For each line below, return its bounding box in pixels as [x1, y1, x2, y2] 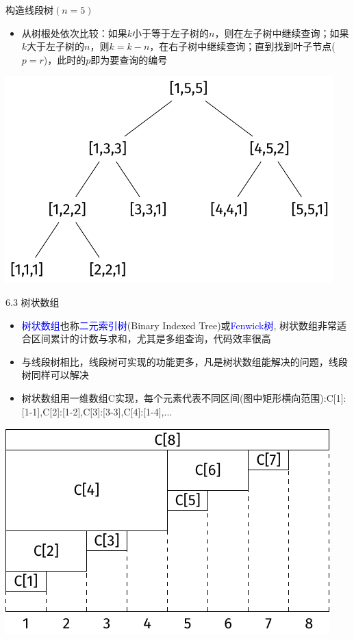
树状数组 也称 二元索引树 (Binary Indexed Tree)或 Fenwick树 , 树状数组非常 [21, 318, 337, 332]
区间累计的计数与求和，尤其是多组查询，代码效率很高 [31, 331, 271, 346]
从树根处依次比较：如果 [21, 25, 127, 40]
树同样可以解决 [21, 368, 89, 382]
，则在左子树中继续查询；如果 [214, 25, 349, 40]
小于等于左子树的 [132, 25, 210, 40]
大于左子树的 [27, 39, 85, 53]
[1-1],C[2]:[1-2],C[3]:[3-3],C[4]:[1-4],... [21, 404, 173, 418]
